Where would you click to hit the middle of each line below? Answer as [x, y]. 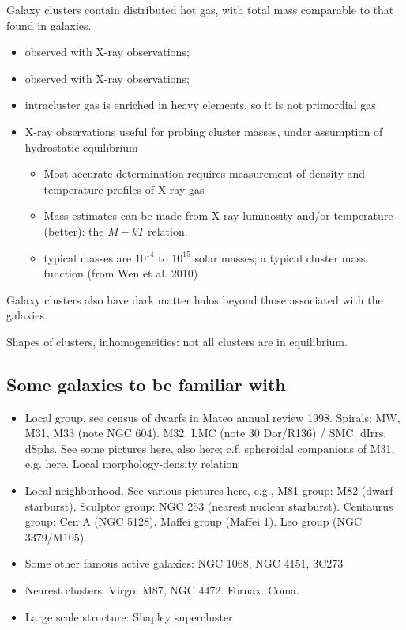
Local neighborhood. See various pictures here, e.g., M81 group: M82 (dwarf [209, 490]
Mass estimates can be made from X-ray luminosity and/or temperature [218, 215]
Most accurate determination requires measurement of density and [205, 174]
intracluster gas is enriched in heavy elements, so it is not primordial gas [200, 105]
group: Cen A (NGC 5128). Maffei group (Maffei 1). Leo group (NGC [194, 521]
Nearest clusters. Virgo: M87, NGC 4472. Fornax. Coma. [162, 590]
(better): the [74, 230]
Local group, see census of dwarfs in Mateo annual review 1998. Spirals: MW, [212, 417]
